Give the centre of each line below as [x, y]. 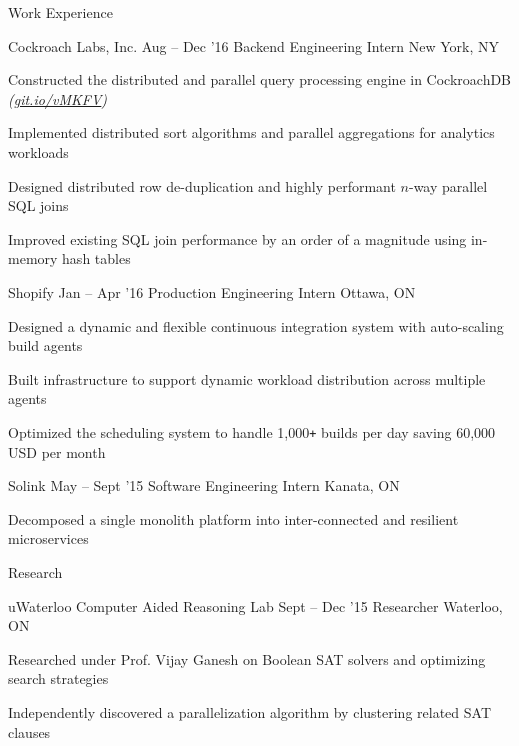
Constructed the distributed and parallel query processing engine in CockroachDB [260, 79]
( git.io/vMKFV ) [58, 98]
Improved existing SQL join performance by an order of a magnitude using [237, 238]
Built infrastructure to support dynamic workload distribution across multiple [247, 378]
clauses [29, 731]
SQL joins [38, 205]
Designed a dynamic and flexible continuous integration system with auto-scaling [256, 325]
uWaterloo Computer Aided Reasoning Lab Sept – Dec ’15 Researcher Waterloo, [255, 605]
